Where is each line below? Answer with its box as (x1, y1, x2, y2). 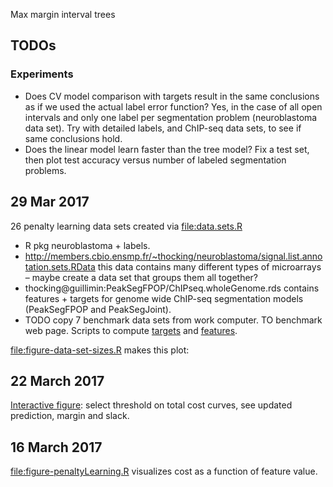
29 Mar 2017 (10, 194, 90, 211)
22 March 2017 (10, 372, 105, 389)
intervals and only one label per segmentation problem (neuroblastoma (24, 111, 318, 123)
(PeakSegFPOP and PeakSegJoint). (24, 303, 172, 315)
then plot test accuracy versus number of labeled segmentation (24, 154, 287, 166)
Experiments (10, 67, 74, 81)
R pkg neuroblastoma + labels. (24, 239, 151, 251)
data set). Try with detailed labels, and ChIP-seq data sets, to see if (24, 122, 302, 134)
